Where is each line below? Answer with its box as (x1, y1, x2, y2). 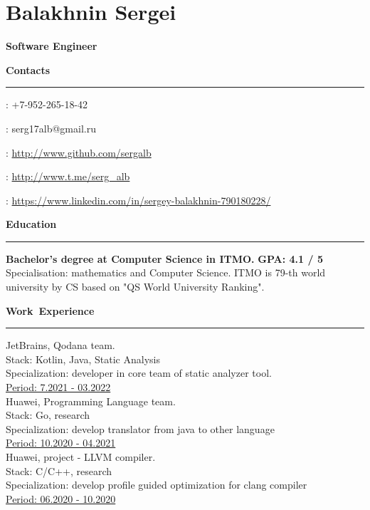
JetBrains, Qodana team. (6, 338, 115, 353)
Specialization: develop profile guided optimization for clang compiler (6, 477, 307, 492)
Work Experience (6, 303, 95, 318)
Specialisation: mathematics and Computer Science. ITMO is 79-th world (6, 265, 326, 280)
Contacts (6, 62, 51, 77)
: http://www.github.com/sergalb (6, 145, 152, 160)
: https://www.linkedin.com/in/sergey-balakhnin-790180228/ (6, 192, 271, 207)
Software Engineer (6, 38, 97, 53)
